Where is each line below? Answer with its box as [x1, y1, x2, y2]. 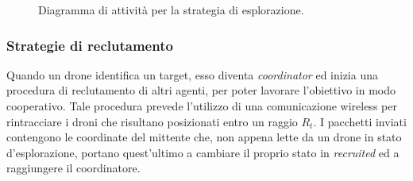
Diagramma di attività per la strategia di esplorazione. [38, 2, 304, 17]
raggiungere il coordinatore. [6, 160, 141, 176]
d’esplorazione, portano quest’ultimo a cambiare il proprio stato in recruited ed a [6, 144, 399, 160]
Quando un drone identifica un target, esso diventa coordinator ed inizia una [6, 66, 378, 83]
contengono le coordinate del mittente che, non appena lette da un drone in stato [6, 129, 402, 145]
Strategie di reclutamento [6, 35, 173, 55]
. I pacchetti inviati [313, 113, 407, 129]
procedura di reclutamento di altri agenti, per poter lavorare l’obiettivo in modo [6, 82, 396, 98]
